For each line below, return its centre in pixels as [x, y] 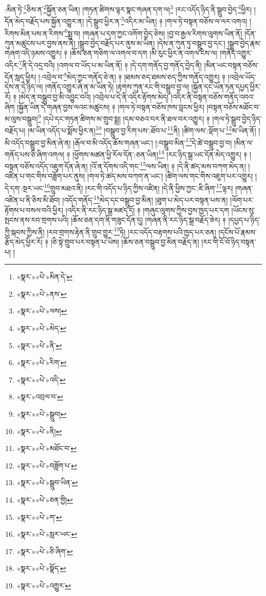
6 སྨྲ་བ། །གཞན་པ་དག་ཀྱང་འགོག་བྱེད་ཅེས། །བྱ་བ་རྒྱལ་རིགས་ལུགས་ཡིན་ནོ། [153, 32]
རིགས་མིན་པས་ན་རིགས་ [35, 33]
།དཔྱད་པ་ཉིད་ [244, 220]
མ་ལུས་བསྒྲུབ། [21, 118]
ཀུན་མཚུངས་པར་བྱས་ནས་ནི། [40, 43]
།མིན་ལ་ [244, 142]
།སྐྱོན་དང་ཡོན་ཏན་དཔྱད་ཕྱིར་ [226, 87]
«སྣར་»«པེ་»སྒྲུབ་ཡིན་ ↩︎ [47, 482]
